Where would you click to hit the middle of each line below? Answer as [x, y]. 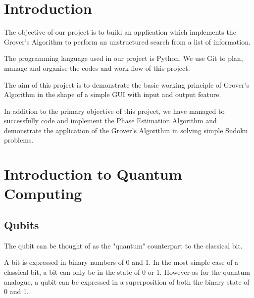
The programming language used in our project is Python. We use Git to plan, [124, 58]
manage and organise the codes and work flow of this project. [97, 68]
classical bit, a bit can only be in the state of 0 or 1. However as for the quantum [127, 272]
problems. [19, 140]
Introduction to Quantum [93, 174]
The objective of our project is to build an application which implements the [120, 32]
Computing [43, 193]
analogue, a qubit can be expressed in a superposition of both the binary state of [127, 281]
